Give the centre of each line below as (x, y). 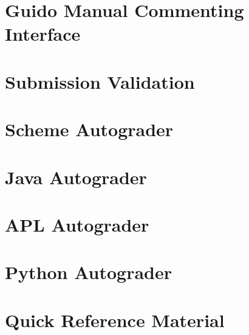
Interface (43, 34)
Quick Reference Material (115, 319)
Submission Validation (100, 81)
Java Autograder (76, 177)
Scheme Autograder (89, 129)
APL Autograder (77, 224)
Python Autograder (89, 272)
